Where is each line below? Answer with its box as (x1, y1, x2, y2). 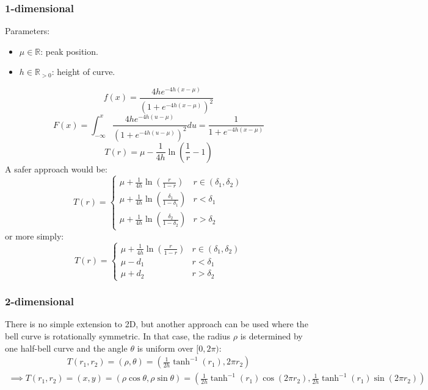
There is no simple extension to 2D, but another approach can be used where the (5, 317, 308, 330)
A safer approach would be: (5, 162, 107, 175)
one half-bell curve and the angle (5, 341, 128, 354)
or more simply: (5, 229, 64, 242)
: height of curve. (51, 65, 115, 78)
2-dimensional (5, 294, 74, 309)
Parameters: (5, 24, 50, 37)
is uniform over (137, 341, 194, 354)
